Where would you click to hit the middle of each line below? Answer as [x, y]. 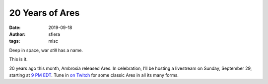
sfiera [54, 34]
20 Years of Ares [44, 13]
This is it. [18, 59]
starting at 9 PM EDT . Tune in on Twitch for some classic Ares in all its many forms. [94, 75]
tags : [15, 41]
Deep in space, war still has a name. [46, 50]
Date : [15, 28]
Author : [17, 34]
